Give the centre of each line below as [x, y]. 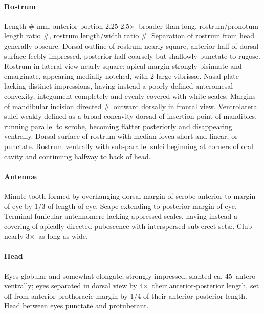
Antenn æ [20, 176]
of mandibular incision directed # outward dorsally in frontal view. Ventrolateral [132, 106]
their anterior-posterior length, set [206, 286]
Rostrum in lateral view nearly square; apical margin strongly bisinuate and [123, 66]
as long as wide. [63, 236]
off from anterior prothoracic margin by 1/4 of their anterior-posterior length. [126, 295]
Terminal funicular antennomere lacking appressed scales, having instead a [121, 216]
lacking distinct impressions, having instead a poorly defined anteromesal [119, 86]
